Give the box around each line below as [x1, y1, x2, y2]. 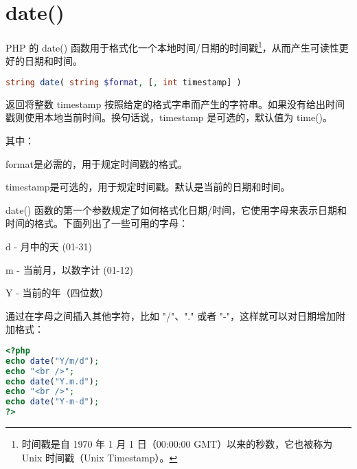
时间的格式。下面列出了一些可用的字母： [5, 216, 188, 230]
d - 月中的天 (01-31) [5, 239, 92, 253]
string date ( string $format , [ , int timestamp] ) [5, 77, 242, 87]
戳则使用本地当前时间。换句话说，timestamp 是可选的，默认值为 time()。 [5, 110, 333, 124]
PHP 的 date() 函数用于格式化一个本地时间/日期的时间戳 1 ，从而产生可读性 [5, 39, 339, 54]
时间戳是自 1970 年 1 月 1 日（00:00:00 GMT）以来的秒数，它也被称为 [21, 437, 333, 451]
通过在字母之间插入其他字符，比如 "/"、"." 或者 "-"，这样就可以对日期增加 [5, 308, 336, 323]
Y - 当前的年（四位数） [5, 285, 109, 300]
